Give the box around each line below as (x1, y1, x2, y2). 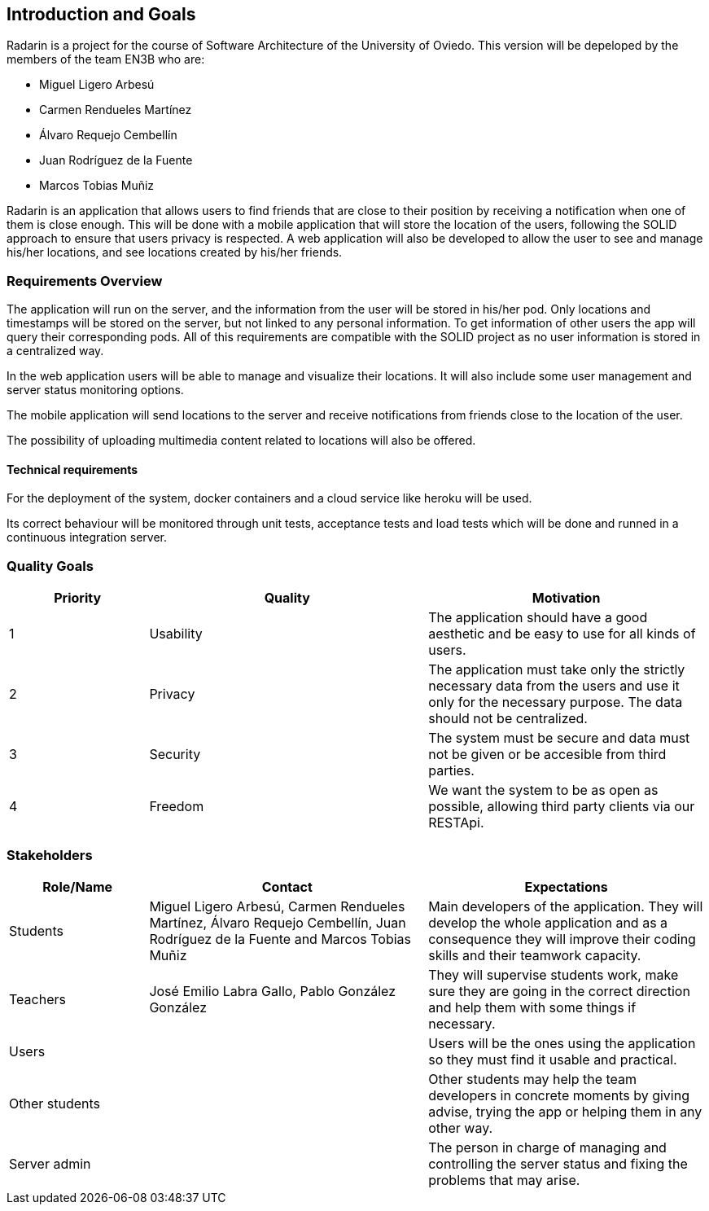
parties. (428, 762, 475, 779)
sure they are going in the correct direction (428, 982, 690, 999)
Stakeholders (7, 846, 93, 863)
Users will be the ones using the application (428, 1034, 696, 1051)
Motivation (532, 590, 601, 607)
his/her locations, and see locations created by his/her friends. (7, 245, 343, 260)
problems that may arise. (428, 1171, 580, 1188)
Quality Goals (7, 557, 94, 574)
